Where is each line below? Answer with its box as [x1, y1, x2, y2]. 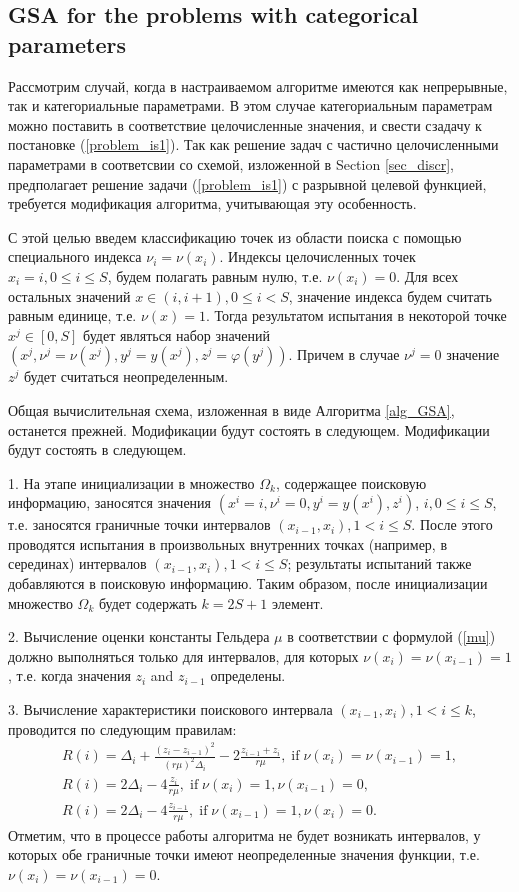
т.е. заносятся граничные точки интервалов [8, 514, 271, 535]
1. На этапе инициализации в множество [8, 472, 255, 493]
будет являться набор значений [83, 324, 270, 345]
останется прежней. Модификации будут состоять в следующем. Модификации [8, 419, 490, 440]
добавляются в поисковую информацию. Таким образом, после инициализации [8, 573, 488, 594]
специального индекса [8, 246, 142, 267]
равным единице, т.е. [8, 305, 137, 326]
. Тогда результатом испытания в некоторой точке [205, 305, 507, 326]
